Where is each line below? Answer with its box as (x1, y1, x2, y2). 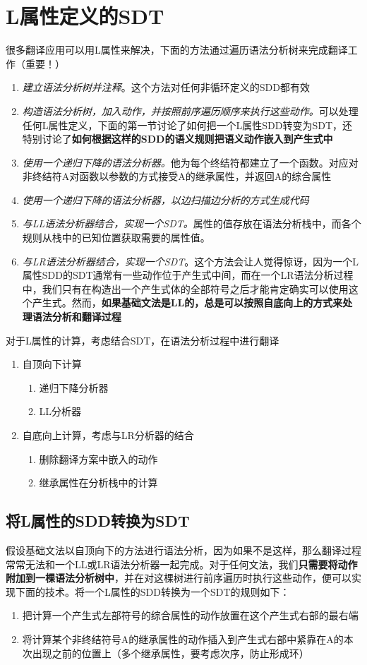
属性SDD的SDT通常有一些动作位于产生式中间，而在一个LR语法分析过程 (22, 268, 354, 282)
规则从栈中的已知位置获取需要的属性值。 (22, 230, 210, 245)
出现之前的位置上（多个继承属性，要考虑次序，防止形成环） (32, 645, 309, 660)
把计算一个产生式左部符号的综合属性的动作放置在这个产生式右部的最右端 (22, 608, 359, 623)
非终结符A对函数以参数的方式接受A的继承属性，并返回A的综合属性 (22, 169, 332, 184)
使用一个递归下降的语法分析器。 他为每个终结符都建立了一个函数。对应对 (22, 155, 359, 169)
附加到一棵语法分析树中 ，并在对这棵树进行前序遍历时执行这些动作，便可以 (6, 570, 351, 585)
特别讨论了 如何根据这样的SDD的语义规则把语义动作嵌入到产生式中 (22, 131, 333, 146)
